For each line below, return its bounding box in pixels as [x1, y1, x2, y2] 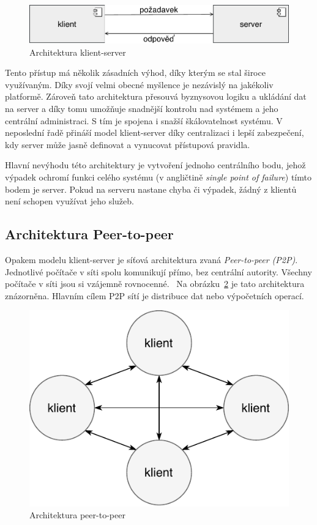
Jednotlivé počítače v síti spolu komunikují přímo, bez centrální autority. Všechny [5, 265, 312, 278]
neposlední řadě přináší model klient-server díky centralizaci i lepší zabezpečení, [5, 126, 304, 139]
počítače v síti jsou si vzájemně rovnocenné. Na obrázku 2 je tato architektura [5, 277, 305, 290]
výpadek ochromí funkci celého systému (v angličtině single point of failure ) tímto [5, 170, 311, 183]
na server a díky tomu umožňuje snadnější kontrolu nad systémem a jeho [5, 102, 278, 114]
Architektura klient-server [29, 45, 126, 58]
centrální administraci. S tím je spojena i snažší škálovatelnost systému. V [5, 114, 283, 127]
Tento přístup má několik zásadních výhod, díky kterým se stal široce [5, 66, 266, 79]
